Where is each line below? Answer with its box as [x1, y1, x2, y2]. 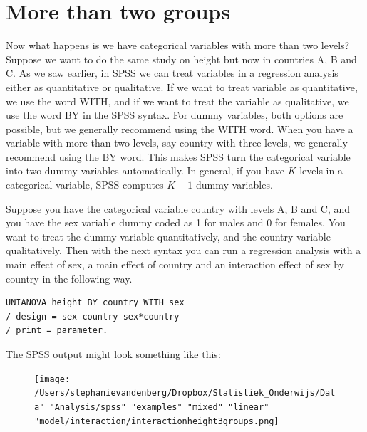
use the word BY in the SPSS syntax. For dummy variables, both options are [6, 107, 343, 122]
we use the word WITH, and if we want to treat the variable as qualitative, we [6, 93, 349, 108]
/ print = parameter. [6, 325, 108, 336]
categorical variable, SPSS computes [6, 177, 164, 192]
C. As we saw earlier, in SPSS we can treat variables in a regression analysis [6, 65, 338, 80]
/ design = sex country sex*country [6, 311, 180, 322]
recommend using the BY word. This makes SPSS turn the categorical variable [6, 149, 351, 164]
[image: [34, 374, 71, 384]
